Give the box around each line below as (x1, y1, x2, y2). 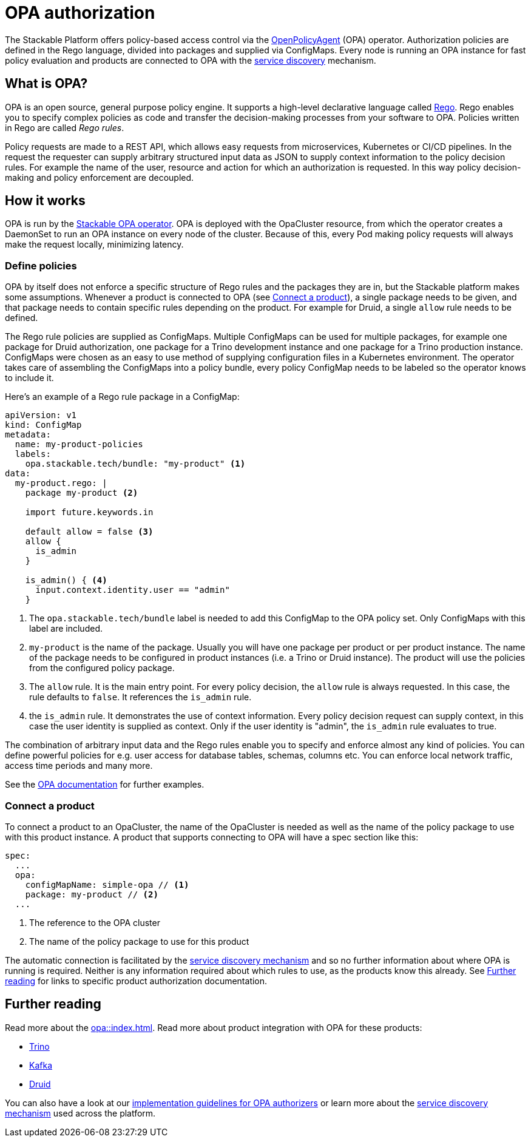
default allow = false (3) (25, 527, 154, 537)
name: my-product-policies (15, 439, 143, 450)
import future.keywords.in (25, 507, 154, 518)
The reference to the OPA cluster (29, 917, 160, 928)
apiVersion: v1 (5, 410, 77, 421)
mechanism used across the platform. (5, 1107, 156, 1118)
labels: (15, 449, 51, 459)
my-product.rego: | (15, 478, 107, 488)
